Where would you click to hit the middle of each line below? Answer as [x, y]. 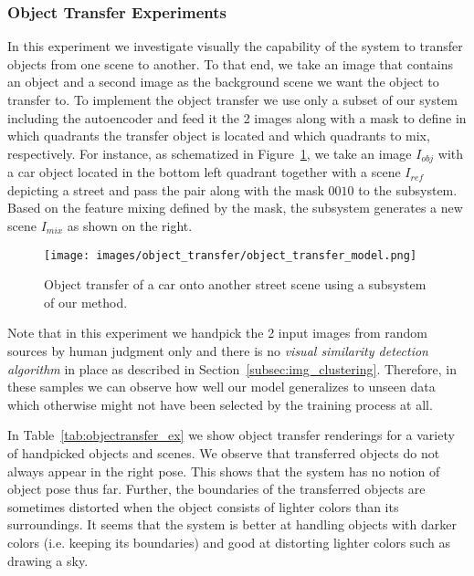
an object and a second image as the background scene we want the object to [223, 82]
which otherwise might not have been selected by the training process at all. [220, 404]
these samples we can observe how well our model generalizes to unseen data [221, 387]
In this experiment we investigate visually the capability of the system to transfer [235, 46]
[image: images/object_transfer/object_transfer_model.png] [231, 255]
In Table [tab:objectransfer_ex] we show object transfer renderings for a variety [231, 435]
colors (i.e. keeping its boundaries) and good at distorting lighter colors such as [229, 542]
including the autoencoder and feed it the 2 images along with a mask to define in [237, 117]
